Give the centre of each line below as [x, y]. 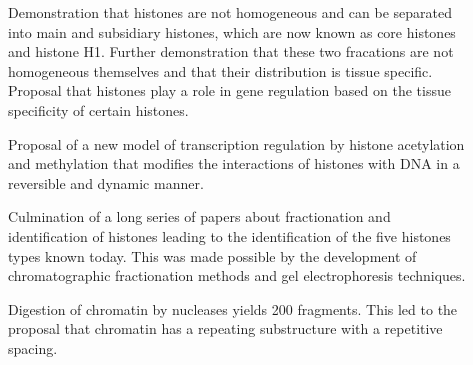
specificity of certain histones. [98, 109]
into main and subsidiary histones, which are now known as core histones [232, 31]
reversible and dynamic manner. [106, 182]
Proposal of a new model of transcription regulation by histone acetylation [236, 143]
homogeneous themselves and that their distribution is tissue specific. [220, 70]
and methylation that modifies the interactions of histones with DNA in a [234, 163]
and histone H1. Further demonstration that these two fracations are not [231, 51]
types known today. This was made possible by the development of [212, 255]
